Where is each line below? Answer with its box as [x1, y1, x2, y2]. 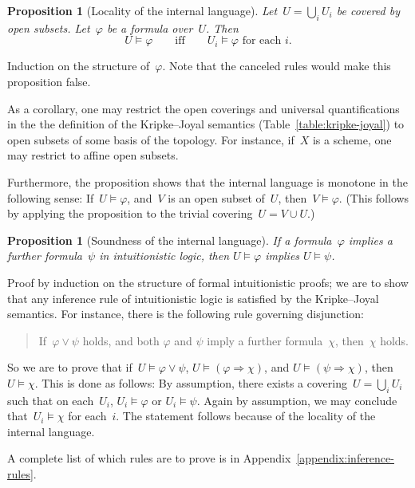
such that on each [7, 392, 94, 408]
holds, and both [82, 332, 160, 348]
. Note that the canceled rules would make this [162, 57, 391, 74]
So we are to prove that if [7, 359, 132, 376]
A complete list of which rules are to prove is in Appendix [7, 450, 291, 466]
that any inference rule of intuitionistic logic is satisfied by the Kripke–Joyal [7, 289, 379, 306]
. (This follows [338, 189, 409, 206]
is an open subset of [168, 189, 265, 206]
